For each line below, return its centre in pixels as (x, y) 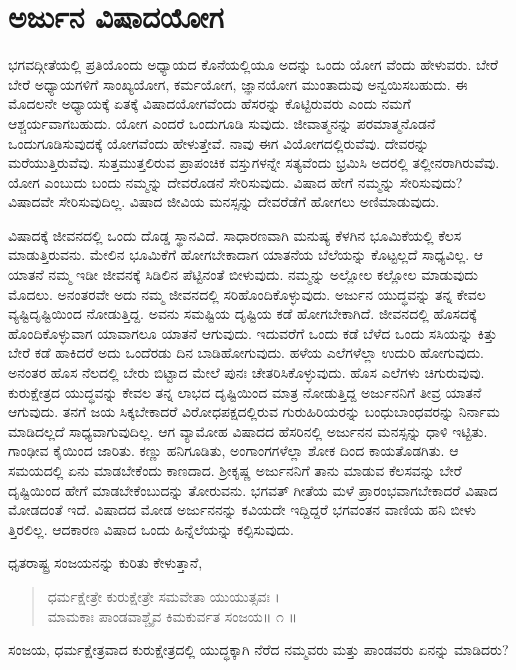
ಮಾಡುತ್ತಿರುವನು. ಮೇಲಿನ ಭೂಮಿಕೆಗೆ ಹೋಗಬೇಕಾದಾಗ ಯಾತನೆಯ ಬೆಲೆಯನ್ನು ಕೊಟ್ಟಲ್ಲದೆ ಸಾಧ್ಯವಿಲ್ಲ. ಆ (245, 254)
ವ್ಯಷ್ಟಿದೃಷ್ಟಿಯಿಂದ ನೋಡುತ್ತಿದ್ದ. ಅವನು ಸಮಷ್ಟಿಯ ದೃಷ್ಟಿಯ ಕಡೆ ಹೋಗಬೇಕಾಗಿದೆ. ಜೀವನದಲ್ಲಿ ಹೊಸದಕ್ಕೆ (242, 313)
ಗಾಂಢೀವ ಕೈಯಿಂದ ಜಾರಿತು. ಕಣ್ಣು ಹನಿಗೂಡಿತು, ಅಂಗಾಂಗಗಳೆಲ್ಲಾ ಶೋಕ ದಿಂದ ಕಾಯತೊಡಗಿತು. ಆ (233, 450)
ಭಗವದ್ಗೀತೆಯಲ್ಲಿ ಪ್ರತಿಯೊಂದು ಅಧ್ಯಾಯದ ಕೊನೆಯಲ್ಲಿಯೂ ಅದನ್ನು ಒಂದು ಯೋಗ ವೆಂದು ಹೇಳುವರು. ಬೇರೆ (253, 64)
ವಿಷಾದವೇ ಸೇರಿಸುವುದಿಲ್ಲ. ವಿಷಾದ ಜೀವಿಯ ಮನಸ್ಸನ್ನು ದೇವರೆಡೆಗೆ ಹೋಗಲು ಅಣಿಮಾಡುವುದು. (224, 201)
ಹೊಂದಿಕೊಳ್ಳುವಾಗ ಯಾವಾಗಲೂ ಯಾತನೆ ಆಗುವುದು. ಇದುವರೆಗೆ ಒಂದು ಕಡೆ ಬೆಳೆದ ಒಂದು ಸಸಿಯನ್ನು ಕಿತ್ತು (253, 332)
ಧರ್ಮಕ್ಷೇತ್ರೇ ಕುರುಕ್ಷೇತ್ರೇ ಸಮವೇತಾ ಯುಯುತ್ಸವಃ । (163, 595)
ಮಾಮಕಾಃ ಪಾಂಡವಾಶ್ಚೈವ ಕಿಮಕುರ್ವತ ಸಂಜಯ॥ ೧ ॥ (172, 615)
